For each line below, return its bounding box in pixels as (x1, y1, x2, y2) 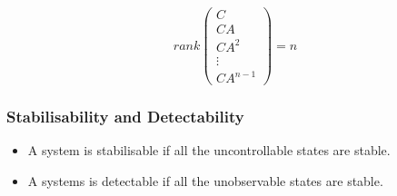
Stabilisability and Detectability (6, 105, 244, 128)
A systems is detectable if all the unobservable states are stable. (27, 171, 383, 191)
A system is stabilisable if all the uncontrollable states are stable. (27, 141, 391, 160)
